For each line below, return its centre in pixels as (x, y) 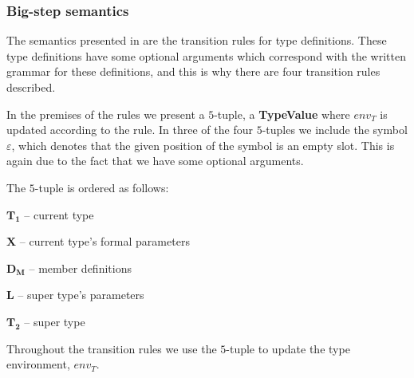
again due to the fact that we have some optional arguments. (155, 161)
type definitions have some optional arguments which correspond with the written (206, 55)
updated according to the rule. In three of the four (130, 130)
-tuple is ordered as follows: (102, 187)
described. (31, 87)
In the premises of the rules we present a (106, 114)
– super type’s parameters (81, 295)
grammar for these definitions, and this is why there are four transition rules (193, 71)
